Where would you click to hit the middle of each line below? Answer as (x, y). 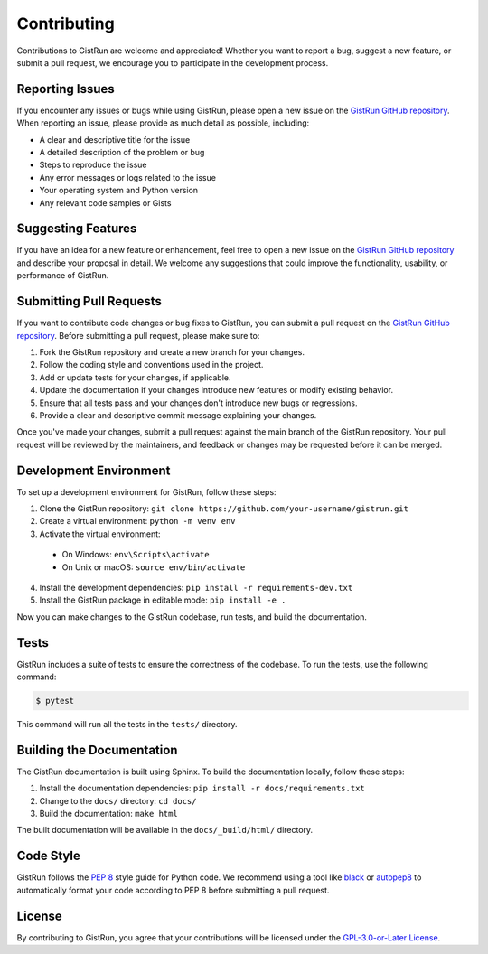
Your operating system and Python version (119, 191)
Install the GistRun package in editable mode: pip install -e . (163, 600)
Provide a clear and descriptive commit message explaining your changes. (178, 415)
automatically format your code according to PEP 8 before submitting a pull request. (173, 890)
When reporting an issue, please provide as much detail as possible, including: (163, 123)
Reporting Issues (66, 89)
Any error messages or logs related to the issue (128, 177)
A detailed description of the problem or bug (122, 153)
